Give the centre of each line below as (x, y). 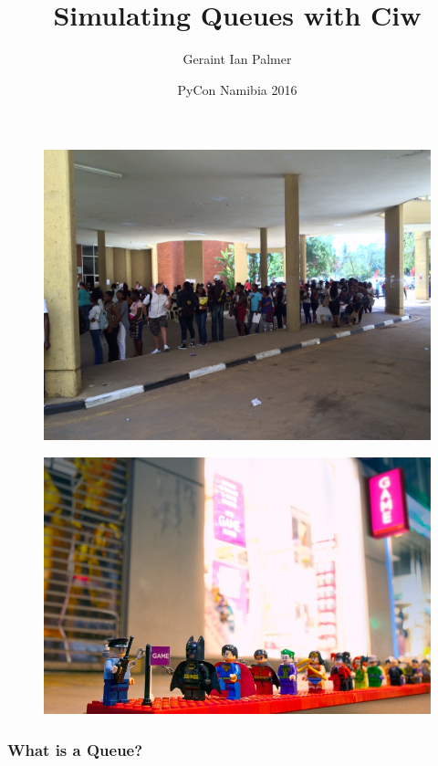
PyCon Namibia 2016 (237, 89)
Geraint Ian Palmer (237, 59)
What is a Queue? (75, 749)
